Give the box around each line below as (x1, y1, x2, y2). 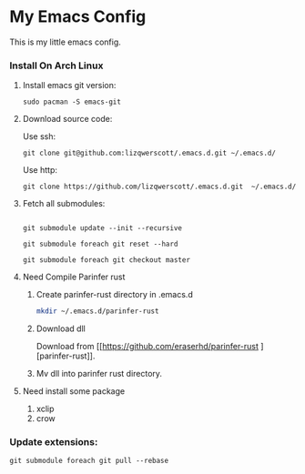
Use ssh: (22, 131, 56, 142)
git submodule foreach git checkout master (22, 256, 191, 265)
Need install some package (22, 386, 126, 397)
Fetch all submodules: (22, 198, 106, 209)
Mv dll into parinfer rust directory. (36, 368, 162, 379)
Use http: (22, 165, 57, 176)
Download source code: (22, 114, 113, 125)
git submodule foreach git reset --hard (22, 239, 178, 249)
